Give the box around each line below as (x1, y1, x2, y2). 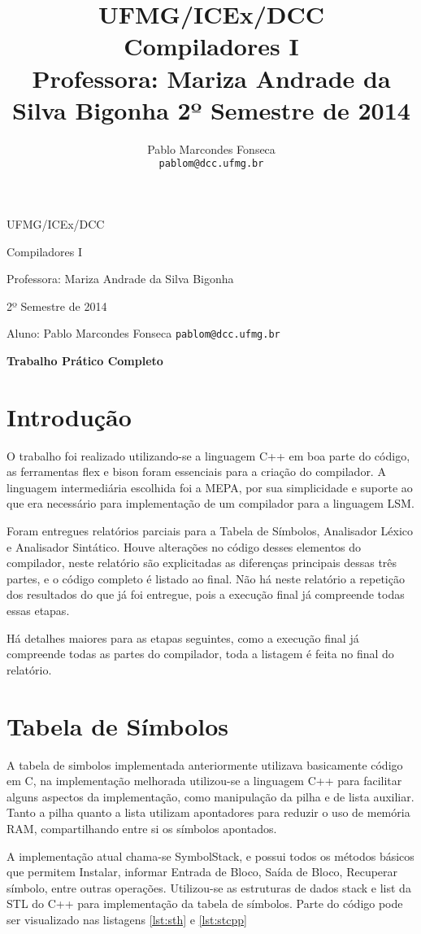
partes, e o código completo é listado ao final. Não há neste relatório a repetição (7, 570, 405, 587)
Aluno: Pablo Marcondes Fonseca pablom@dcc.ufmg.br (7, 325, 280, 342)
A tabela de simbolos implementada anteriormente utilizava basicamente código (7, 756, 403, 773)
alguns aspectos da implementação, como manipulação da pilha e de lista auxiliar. (7, 788, 414, 805)
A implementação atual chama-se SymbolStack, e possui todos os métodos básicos (7, 847, 414, 864)
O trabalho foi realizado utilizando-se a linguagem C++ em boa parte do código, (7, 447, 410, 464)
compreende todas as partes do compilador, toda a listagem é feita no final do (7, 645, 394, 662)
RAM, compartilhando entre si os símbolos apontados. (7, 819, 277, 836)
